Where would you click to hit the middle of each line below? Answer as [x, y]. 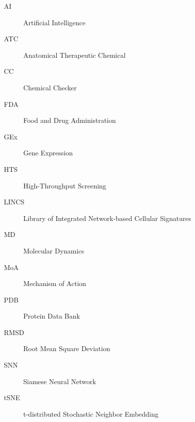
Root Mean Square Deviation [67, 348]
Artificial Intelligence [54, 22]
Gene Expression [48, 153]
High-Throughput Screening [65, 185]
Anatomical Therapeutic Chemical [74, 55]
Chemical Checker [50, 87]
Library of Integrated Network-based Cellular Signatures [107, 218]
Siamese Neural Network [60, 381]
